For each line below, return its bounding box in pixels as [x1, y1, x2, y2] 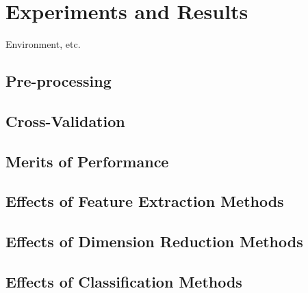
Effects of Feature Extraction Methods [5, 191, 284, 212]
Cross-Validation [5, 110, 125, 131]
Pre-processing [5, 70, 112, 92]
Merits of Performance [5, 150, 169, 171]
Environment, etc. [5, 37, 81, 51]
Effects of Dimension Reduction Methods [5, 231, 303, 252]
